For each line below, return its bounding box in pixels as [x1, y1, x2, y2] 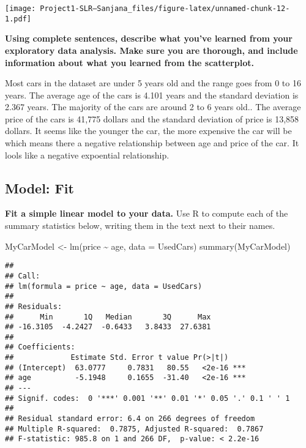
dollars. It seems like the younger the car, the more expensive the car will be [5, 124, 292, 137]
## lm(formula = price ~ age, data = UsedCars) [5, 282, 203, 291]
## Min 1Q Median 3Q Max [5, 312, 211, 321]
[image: [5, 4, 36, 13]
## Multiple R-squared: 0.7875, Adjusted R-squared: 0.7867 [5, 424, 264, 433]
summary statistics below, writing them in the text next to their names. [5, 219, 275, 232]
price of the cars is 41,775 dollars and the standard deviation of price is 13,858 [5, 112, 299, 125]
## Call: [5, 271, 40, 280]
